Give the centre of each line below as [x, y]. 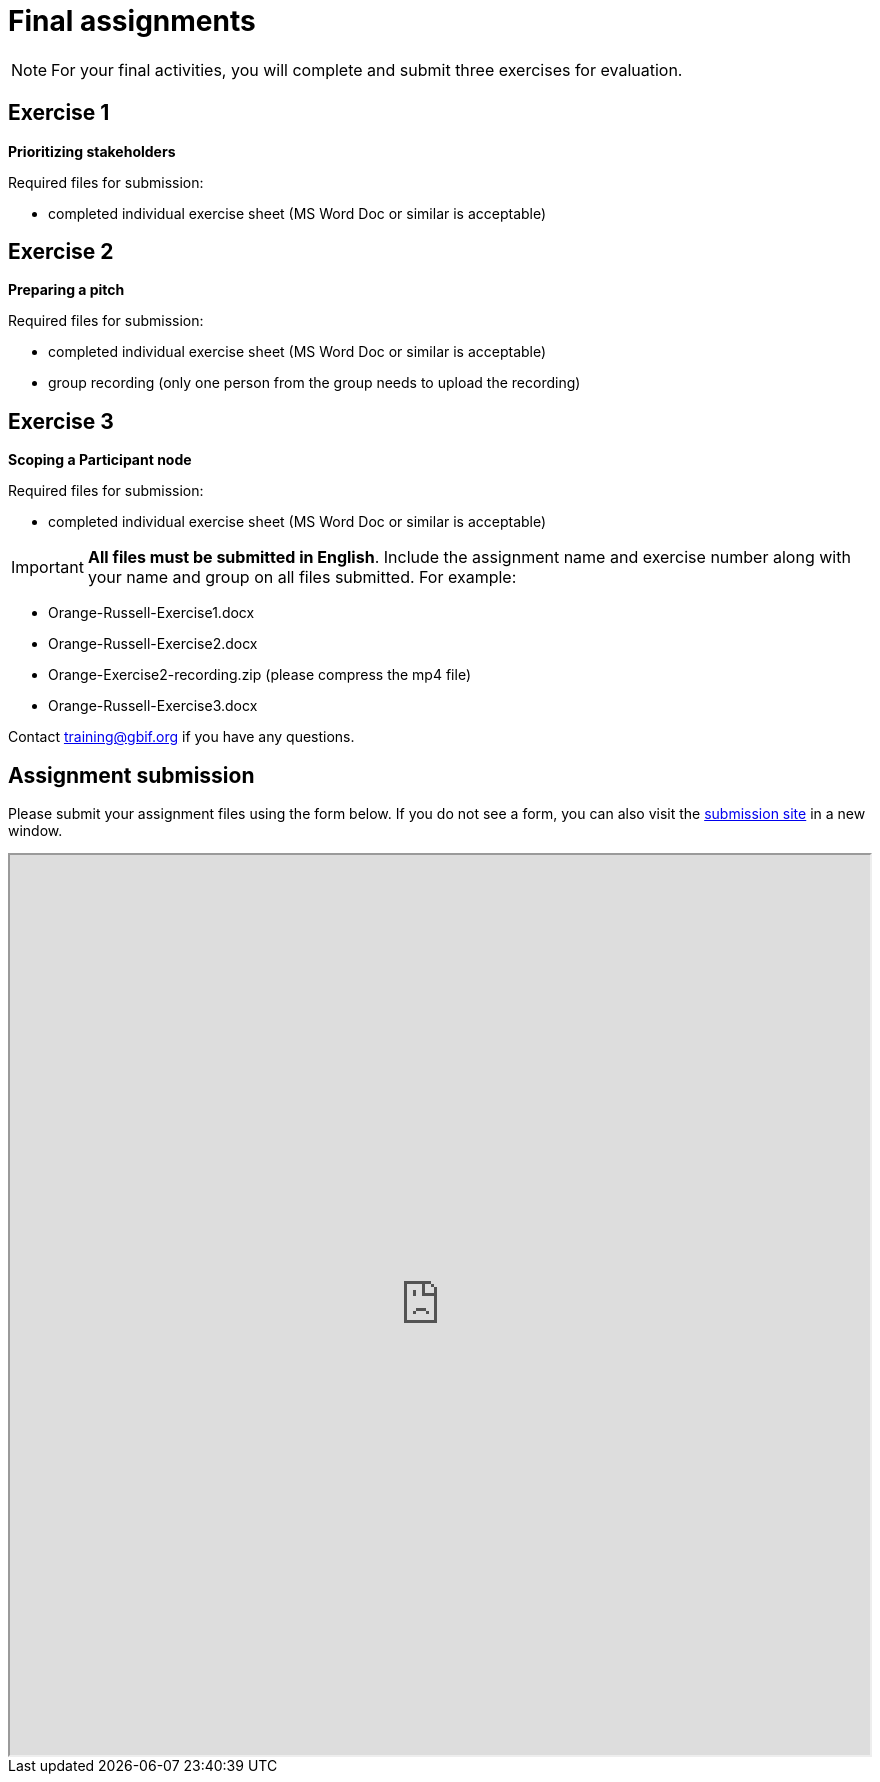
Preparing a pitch [66, 290]
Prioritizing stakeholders [92, 151]
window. [35, 831]
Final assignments [132, 21]
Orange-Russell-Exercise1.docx [151, 613]
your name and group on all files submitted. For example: [302, 577]
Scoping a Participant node [100, 460]
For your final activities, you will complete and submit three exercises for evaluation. [367, 69]
